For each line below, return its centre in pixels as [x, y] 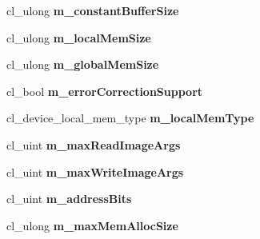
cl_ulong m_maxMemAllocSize [92, 225]
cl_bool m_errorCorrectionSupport [105, 91]
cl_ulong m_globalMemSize [83, 64]
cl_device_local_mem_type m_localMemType [130, 118]
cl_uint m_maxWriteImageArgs [95, 171]
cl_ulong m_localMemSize [79, 37]
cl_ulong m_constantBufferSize [93, 10]
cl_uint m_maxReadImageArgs [94, 144]
